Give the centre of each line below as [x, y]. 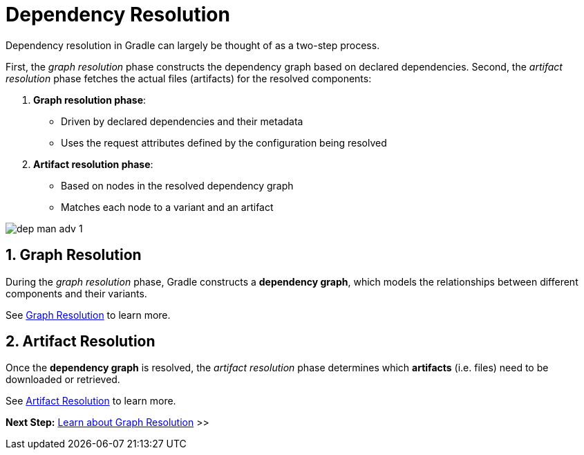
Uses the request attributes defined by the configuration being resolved [224, 142]
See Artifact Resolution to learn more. [91, 401]
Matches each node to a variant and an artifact [167, 207]
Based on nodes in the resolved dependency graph [177, 185]
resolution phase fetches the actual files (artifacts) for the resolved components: [189, 78]
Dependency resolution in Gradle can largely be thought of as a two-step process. [193, 45]
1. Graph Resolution [74, 255]
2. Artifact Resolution [81, 342]
